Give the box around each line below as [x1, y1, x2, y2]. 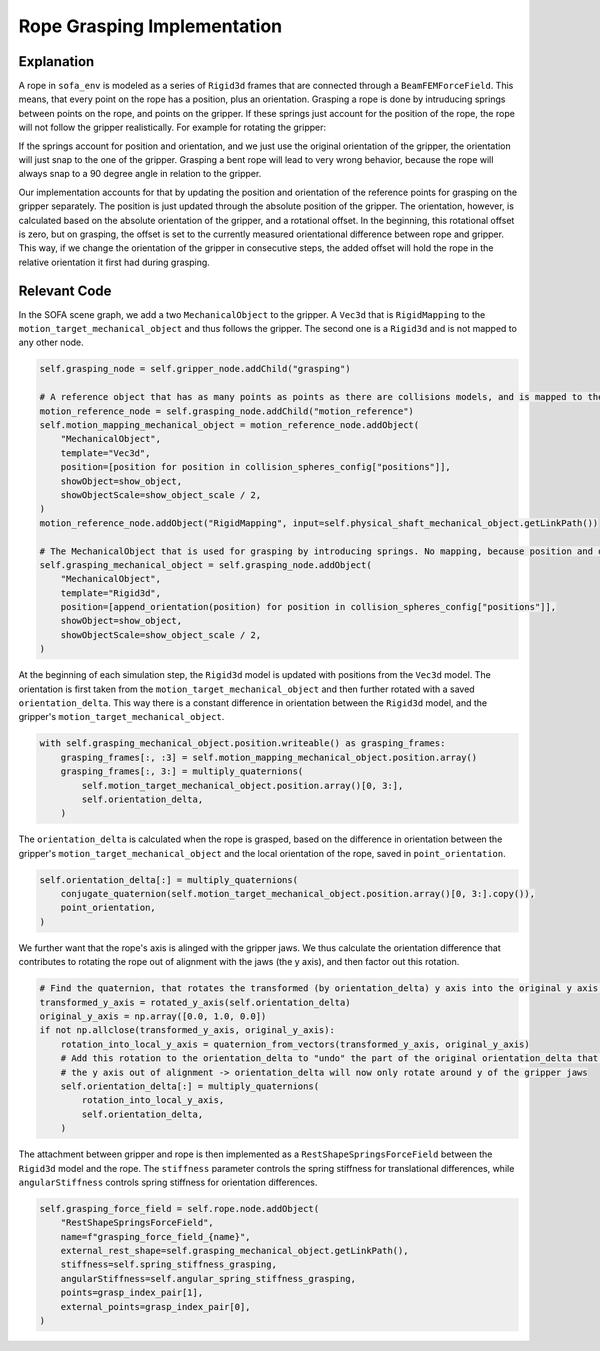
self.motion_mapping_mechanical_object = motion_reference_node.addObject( [39, 419, 420, 430]
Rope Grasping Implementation [18, 15, 283, 37]
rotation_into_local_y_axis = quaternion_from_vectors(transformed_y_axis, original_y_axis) [60, 1038, 530, 1050]
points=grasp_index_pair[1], [60, 1287, 204, 1299]
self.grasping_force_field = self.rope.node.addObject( [39, 1203, 320, 1214]
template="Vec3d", [60, 447, 151, 459]
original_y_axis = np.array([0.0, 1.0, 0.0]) [39, 1011, 267, 1022]
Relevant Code [18, 282, 112, 299]
